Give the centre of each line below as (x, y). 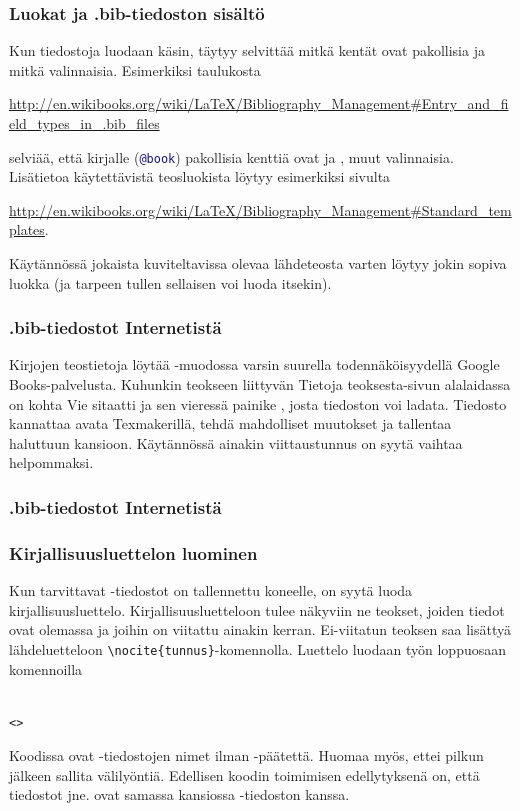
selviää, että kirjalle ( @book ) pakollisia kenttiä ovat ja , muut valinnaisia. (231, 156)
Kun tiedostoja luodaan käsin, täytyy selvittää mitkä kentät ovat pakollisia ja (247, 50)
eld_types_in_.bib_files (84, 123)
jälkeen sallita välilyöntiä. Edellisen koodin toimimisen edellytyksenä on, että (244, 774)
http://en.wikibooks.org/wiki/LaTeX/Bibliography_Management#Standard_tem (260, 209)
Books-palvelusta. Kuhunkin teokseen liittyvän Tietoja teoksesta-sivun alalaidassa (260, 384)
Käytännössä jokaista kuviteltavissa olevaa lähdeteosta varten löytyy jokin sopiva (258, 263)
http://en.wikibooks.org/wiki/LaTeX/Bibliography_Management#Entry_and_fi (259, 103)
